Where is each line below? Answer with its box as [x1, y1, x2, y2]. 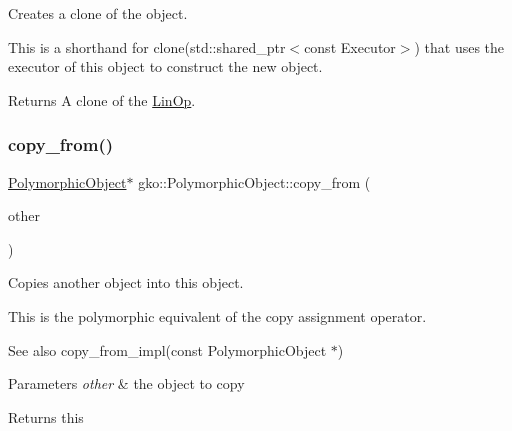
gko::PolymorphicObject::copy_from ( [138, 171, 371, 192]
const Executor [304, 36, 396, 57]
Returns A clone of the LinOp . [8, 89, 196, 110]
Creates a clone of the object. [8, 3, 188, 23]
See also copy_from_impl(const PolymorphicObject [8, 339, 327, 360]
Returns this [8, 406, 84, 427]
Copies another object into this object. [8, 272, 244, 293]
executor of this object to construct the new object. [8, 56, 323, 77]
